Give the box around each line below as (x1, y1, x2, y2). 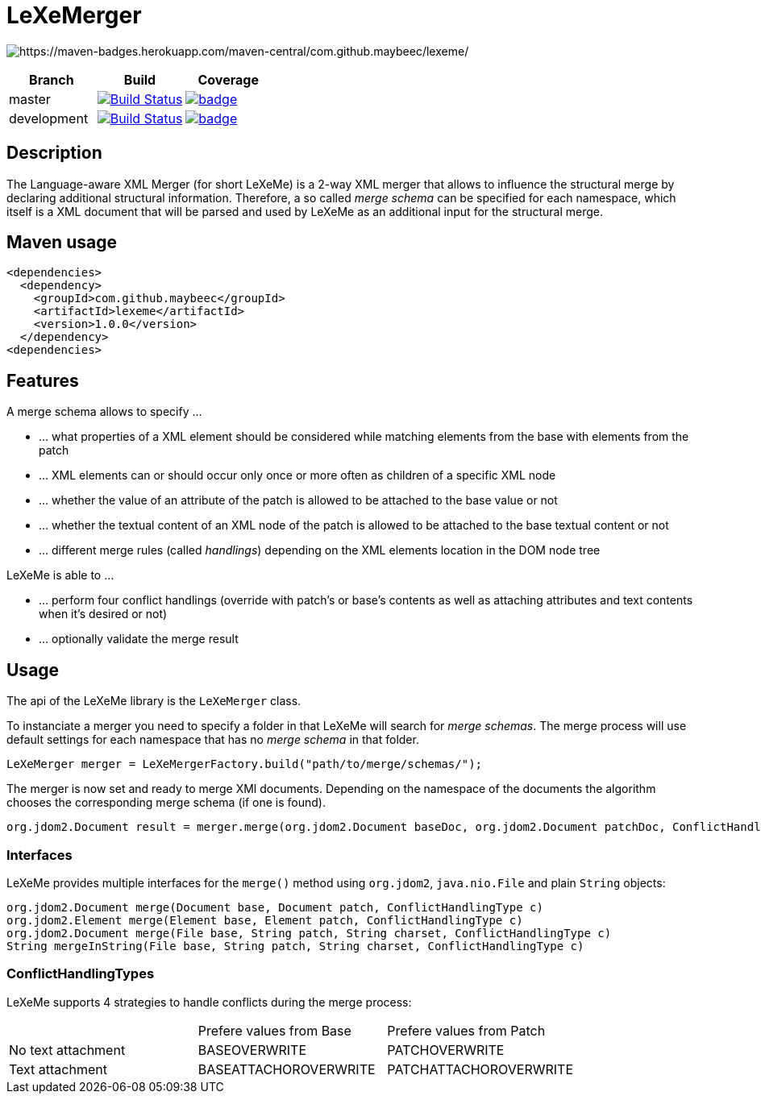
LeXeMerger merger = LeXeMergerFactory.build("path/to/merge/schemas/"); (6, 758, 483, 771)
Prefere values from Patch (387, 1022, 546, 1039)
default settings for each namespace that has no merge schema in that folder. (6, 733, 419, 747)
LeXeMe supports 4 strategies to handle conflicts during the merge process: (6, 994, 412, 1009)
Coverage (198, 71, 259, 88)
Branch (29, 71, 74, 88)
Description (6, 143, 102, 164)
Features (6, 370, 79, 391)
